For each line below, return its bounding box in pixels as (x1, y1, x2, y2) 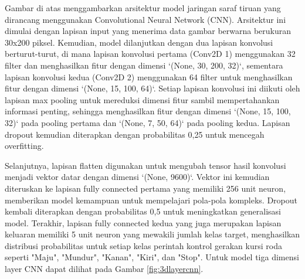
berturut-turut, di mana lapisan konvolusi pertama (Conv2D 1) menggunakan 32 (5, 47, 296, 60)
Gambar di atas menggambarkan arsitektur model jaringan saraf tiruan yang (5, 2, 281, 13)
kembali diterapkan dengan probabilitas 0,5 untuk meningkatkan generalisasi (5, 205, 281, 217)
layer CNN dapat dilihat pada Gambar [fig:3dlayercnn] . (5, 263, 204, 275)
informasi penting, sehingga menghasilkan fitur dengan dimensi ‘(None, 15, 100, (5, 105, 291, 117)
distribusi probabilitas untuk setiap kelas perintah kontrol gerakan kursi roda (5, 239, 282, 251)
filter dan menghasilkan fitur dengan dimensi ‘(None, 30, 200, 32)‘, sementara (5, 59, 283, 71)
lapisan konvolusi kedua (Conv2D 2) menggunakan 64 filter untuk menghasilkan (5, 70, 293, 83)
